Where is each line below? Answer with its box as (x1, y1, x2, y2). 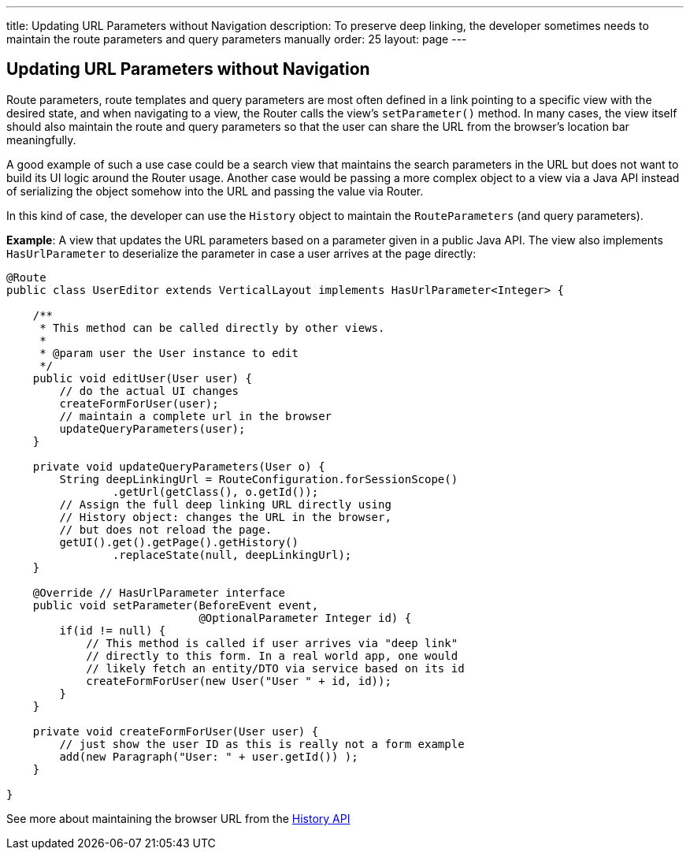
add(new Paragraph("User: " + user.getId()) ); (59, 750, 358, 763)
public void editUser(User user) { (32, 371, 252, 385)
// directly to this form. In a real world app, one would (86, 649, 458, 662)
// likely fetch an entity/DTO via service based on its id (86, 661, 465, 675)
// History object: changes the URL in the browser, (59, 510, 391, 523)
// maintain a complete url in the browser (59, 409, 332, 422)
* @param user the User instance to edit (39, 346, 299, 359)
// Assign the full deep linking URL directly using (59, 497, 391, 511)
